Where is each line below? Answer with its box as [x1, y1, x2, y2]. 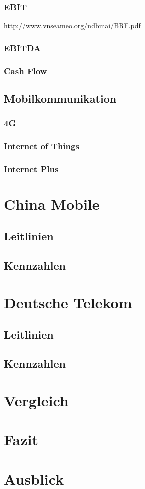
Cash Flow [4, 64, 47, 77]
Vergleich [4, 390, 69, 410]
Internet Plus [4, 162, 59, 175]
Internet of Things [4, 140, 79, 152]
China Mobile [4, 194, 100, 214]
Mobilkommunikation [4, 90, 117, 106]
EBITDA [4, 41, 41, 54]
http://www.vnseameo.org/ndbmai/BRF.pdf [4, 20, 141, 31]
